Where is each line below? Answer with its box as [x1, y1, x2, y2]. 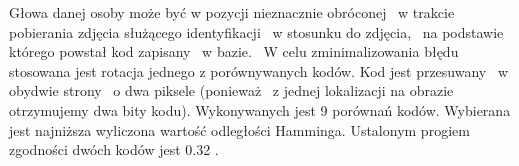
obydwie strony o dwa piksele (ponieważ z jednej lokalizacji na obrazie [9, 80, 454, 101]
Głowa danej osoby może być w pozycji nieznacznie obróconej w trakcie [9, 2, 455, 22]
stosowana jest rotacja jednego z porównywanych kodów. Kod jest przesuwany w [9, 60, 509, 81]
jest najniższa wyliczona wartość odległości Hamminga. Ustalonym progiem [9, 119, 470, 140]
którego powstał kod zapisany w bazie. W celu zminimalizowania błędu [9, 41, 459, 62]
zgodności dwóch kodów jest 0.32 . [9, 139, 219, 160]
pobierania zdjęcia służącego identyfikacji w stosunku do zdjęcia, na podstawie [9, 21, 504, 42]
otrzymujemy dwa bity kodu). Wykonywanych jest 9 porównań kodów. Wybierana [9, 99, 511, 120]
